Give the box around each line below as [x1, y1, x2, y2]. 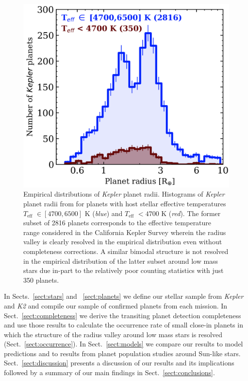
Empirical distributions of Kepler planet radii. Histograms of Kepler [23, 189, 225, 199]
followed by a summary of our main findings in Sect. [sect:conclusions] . [4, 367, 215, 378]
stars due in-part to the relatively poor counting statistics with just [23, 265, 224, 275]
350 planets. [23, 274, 59, 285]
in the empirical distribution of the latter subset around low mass [23, 255, 218, 266]
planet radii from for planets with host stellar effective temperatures [23, 198, 226, 208]
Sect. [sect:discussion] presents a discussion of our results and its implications [4, 358, 234, 368]
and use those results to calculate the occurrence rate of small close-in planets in [4, 320, 243, 330]
